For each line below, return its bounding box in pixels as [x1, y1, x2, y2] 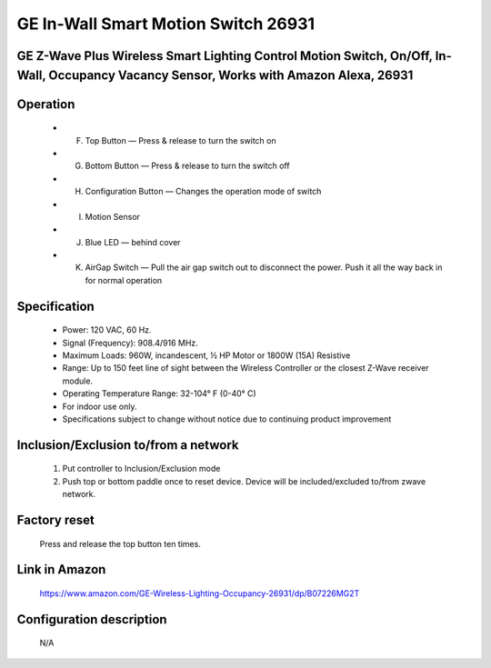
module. [62, 375, 94, 386]
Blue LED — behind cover [85, 236, 181, 247]
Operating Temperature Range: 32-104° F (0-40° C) [62, 388, 256, 399]
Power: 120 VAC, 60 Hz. [62, 324, 152, 335]
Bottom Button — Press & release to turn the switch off [85, 160, 290, 172]
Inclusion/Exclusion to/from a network [16, 437, 239, 453]
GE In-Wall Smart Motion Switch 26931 [16, 14, 316, 34]
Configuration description [16, 612, 167, 627]
